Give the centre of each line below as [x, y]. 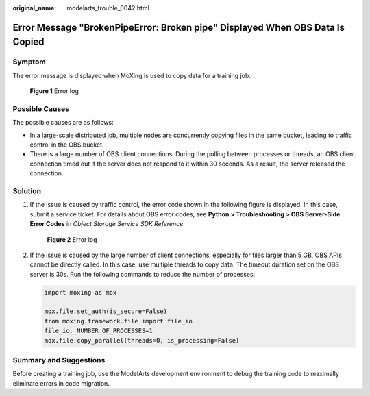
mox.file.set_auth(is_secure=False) [106, 311]
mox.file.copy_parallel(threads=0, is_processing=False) [142, 340]
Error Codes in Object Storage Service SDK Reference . [107, 224]
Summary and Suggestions [59, 360]
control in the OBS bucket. [67, 145]
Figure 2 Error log [72, 239]
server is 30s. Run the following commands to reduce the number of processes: [143, 274]
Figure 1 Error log [54, 91]
